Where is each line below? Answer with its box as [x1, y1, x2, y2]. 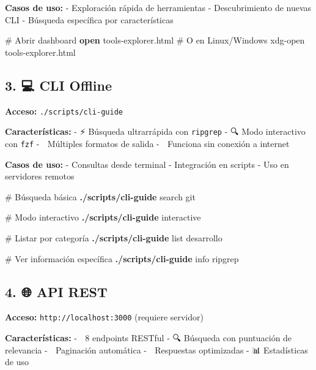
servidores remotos [5, 170, 75, 183]
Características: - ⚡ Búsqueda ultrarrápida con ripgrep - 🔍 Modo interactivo [5, 125, 306, 138]
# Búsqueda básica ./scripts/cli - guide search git [5, 190, 196, 203]
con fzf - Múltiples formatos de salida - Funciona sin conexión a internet [5, 137, 290, 149]
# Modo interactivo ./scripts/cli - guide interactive [5, 211, 201, 224]
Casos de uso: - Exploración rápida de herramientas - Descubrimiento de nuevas [5, 1, 312, 13]
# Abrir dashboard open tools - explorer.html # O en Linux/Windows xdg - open [5, 34, 305, 47]
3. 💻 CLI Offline [5, 75, 112, 94]
